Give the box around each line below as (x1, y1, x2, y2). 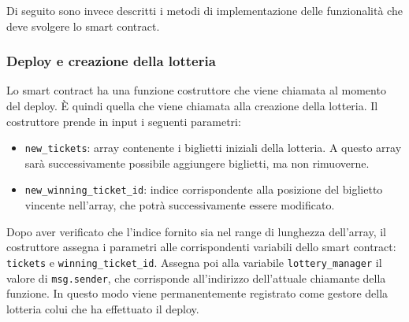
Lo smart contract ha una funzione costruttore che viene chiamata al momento (6, 82, 386, 98)
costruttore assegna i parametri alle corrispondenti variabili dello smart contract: (6, 239, 396, 255)
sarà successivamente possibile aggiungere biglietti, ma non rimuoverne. (24, 154, 370, 171)
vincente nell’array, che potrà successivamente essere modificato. (24, 197, 335, 213)
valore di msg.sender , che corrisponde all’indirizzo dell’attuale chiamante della (6, 269, 386, 286)
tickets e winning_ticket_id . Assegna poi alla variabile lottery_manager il (6, 254, 382, 270)
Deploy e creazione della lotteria (6, 51, 216, 71)
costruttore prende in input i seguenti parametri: (6, 113, 241, 129)
